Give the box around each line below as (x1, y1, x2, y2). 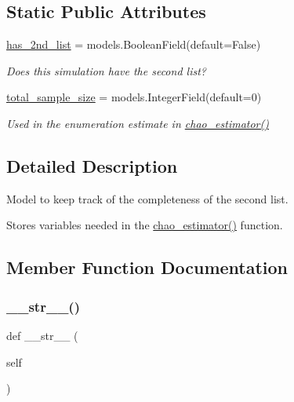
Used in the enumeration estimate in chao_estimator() (6, 115, 269, 131)
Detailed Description (6, 153, 178, 177)
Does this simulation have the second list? (6, 62, 206, 79)
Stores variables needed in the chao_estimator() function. (6, 217, 283, 233)
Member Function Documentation (6, 255, 289, 280)
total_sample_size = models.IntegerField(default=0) (6, 89, 262, 105)
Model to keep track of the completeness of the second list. (6, 190, 289, 206)
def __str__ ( (6, 327, 78, 343)
